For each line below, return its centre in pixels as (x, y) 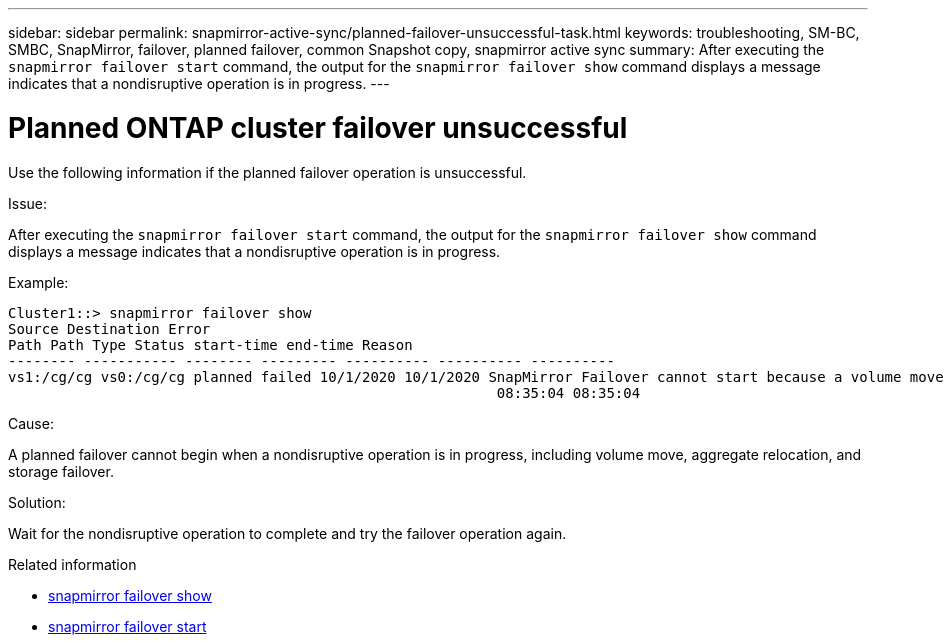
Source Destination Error (109, 328)
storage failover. (61, 471)
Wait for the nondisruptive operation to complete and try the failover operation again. (287, 533)
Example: (38, 282)
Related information (72, 564)
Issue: (28, 203)
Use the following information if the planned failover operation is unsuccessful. (267, 172)
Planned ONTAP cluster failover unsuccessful (318, 127)
